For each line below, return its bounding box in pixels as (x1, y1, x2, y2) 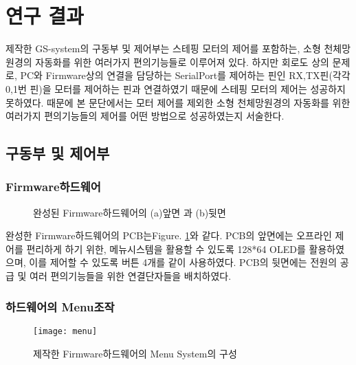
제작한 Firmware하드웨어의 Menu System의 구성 (33, 346, 237, 360)
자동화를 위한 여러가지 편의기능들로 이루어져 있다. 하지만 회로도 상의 (35, 54, 329, 69)
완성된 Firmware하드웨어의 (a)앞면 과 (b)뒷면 (33, 205, 226, 219)
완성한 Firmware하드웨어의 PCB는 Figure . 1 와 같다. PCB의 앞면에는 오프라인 (5, 228, 332, 243)
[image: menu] (33, 326, 98, 336)
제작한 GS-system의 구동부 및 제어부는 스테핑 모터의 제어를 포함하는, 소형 (5, 41, 321, 56)
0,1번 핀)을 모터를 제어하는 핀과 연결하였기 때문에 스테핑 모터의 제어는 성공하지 (5, 81, 346, 96)
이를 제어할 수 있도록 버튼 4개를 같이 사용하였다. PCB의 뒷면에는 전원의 (29, 255, 337, 269)
